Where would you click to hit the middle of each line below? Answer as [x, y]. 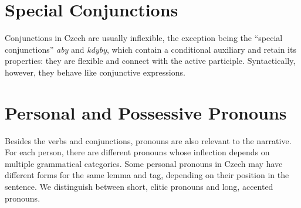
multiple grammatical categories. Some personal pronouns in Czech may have [144, 163]
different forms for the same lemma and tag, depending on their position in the [147, 175]
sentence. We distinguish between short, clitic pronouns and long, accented [139, 186]
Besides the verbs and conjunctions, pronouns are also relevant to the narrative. [148, 140]
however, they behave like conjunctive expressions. [95, 72]
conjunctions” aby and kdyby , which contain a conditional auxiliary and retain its [150, 49]
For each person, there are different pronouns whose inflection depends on [137, 152]
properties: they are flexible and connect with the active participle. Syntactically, [150, 61]
